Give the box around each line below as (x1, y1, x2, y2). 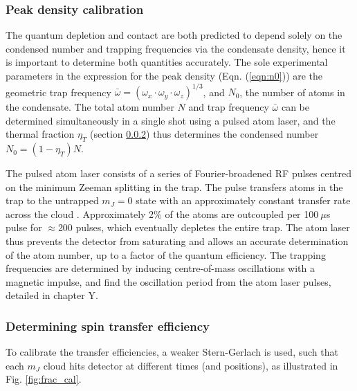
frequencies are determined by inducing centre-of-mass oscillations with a (6, 261, 315, 275)
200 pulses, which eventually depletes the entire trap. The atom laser (57, 220, 350, 235)
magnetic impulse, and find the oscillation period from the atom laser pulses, (6, 274, 331, 289)
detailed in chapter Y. (6, 288, 98, 302)
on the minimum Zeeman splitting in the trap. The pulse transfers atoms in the (6, 179, 343, 194)
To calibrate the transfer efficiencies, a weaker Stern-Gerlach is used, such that (6, 345, 338, 359)
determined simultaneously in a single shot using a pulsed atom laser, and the (6, 113, 336, 127)
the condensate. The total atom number (6, 100, 174, 114)
